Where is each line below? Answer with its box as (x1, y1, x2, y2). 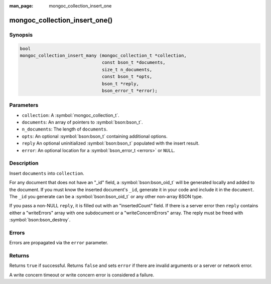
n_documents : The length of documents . (22, 126, 108, 132)
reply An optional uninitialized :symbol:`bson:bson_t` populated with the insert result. (22, 140, 200, 147)
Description (9, 160, 39, 167)
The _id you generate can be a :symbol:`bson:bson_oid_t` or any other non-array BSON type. (9, 193, 203, 199)
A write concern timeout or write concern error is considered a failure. (9, 271, 155, 278)
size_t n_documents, (101, 67, 153, 72)
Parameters (9, 102, 39, 109)
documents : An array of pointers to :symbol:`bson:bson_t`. (22, 119, 143, 125)
